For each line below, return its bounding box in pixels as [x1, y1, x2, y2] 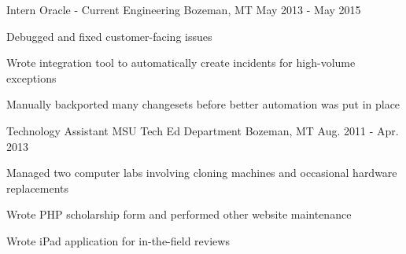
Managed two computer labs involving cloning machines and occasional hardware [6, 164, 397, 181]
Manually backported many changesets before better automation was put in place [6, 96, 400, 112]
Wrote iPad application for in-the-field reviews [6, 232, 230, 248]
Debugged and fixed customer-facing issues [6, 28, 212, 44]
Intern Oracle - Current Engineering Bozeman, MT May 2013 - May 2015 [6, 2, 361, 17]
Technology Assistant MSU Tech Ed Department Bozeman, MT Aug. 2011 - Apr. [6, 122, 399, 138]
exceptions [6, 69, 57, 86]
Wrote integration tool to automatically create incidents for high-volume [6, 54, 356, 71]
